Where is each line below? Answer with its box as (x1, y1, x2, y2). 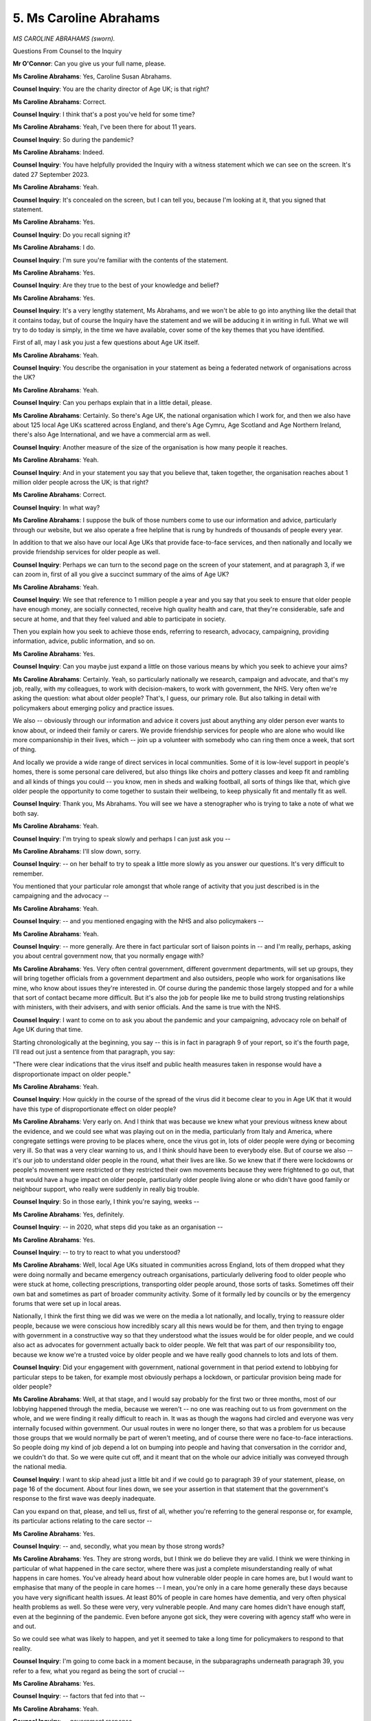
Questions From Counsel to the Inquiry (12, 47, 122, 55)
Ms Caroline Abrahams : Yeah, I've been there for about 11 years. (12, 123, 196, 131)
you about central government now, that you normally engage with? (12, 952, 204, 960)
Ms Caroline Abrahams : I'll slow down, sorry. (12, 847, 142, 855)
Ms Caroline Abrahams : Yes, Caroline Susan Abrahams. (12, 72, 172, 81)
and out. (12, 1622, 36, 1631)
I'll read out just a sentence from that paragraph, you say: (12, 1047, 175, 1056)
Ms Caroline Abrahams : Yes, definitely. (12, 1210, 125, 1218)
